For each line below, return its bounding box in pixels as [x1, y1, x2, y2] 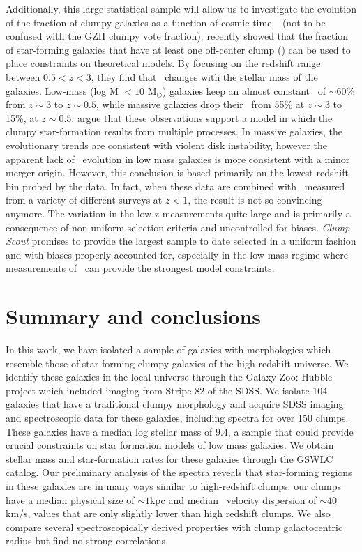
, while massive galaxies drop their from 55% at [96, 97, 305, 112]
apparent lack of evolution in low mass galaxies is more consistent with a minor [6, 151, 350, 166]
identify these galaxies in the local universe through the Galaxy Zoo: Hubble [6, 369, 333, 384]
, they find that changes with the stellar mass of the [91, 69, 318, 84]
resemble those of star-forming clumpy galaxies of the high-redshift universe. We [6, 355, 349, 370]
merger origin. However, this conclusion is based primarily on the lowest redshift [6, 165, 349, 180]
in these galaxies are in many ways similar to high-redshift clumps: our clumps [6, 478, 341, 493]
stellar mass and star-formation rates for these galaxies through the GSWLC [6, 451, 333, 466]
